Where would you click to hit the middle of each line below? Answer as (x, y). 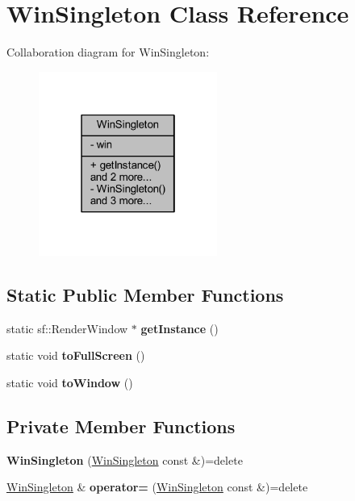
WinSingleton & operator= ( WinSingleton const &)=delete (157, 487)
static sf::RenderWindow (67, 328)
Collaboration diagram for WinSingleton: (108, 52)
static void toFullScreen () (76, 355)
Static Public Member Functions (145, 295)
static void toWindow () (70, 383)
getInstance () (180, 328)
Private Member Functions (121, 426)
